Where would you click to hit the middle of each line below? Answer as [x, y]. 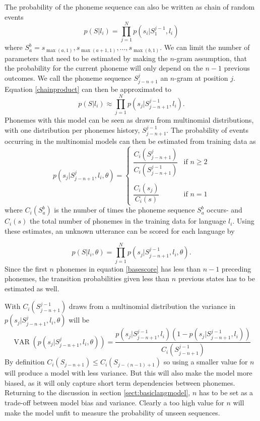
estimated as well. [32, 288]
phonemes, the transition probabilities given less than [87, 278]
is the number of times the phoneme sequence [124, 210]
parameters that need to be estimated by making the [86, 58]
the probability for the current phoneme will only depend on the [104, 68]
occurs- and [224, 210]
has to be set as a [226, 392]
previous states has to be [216, 278]
